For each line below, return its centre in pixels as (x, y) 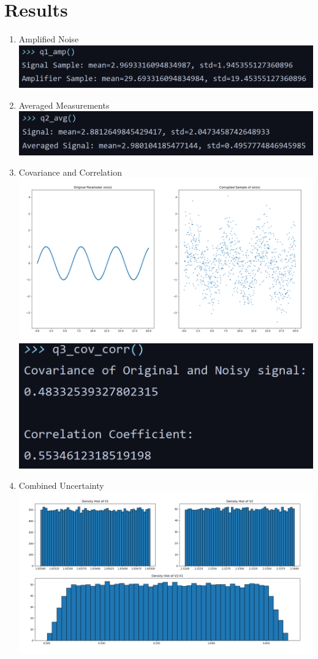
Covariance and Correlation (70, 172)
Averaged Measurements (64, 105)
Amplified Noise (49, 39)
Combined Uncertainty (61, 485)
